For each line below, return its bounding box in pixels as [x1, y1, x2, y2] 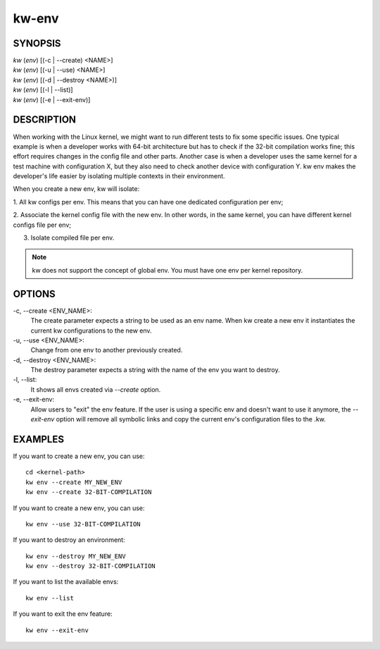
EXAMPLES [13, 433, 65, 445]
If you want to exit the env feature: [13, 610, 113, 618]
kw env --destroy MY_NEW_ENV [25, 552, 126, 560]
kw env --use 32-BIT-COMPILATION [25, 520, 141, 528]
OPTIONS [13, 288, 56, 299]
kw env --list [25, 594, 74, 602]
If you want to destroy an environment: [13, 536, 126, 544]
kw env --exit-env [25, 626, 89, 634]
